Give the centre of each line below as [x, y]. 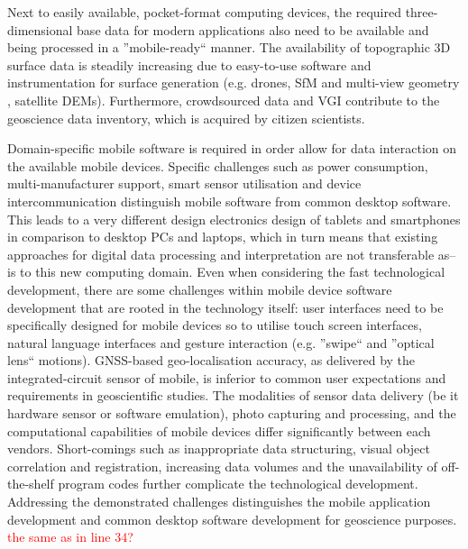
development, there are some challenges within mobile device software [200, 289]
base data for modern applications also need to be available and [253, 29]
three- [422, 12]
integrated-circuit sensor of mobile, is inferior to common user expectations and [227, 377]
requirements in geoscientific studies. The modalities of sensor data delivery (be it [233, 395]
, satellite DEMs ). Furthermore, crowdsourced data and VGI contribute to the [224, 100]
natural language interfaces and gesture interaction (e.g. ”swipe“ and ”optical [221, 342]
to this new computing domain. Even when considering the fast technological [233, 272]
